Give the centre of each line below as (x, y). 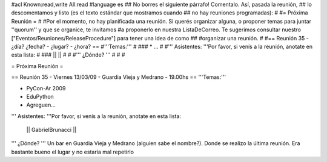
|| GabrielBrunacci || (51, 130)
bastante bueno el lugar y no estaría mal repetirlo (73, 152)
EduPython (40, 96)
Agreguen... (41, 105)
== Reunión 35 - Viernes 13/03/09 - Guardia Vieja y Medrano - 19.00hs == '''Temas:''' (119, 77)
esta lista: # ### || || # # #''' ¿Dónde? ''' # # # (68, 55)
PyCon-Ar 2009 (46, 88)
